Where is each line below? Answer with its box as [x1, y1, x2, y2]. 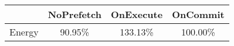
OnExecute [110, 8, 163, 21]
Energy [9, 25, 39, 38]
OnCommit [172, 8, 225, 21]
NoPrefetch [48, 8, 101, 21]
